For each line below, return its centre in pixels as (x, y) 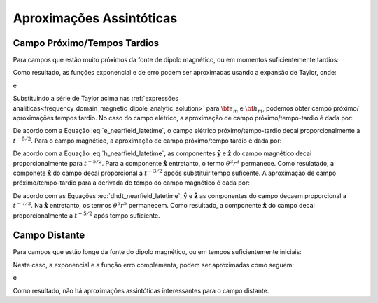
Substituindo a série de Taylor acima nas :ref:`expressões (96, 99)
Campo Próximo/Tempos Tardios (86, 43)
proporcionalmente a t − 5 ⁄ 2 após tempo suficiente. (86, 215)
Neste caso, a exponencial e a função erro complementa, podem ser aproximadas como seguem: (153, 265)
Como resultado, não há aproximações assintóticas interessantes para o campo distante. (141, 290)
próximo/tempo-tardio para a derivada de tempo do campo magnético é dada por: (131, 183)
